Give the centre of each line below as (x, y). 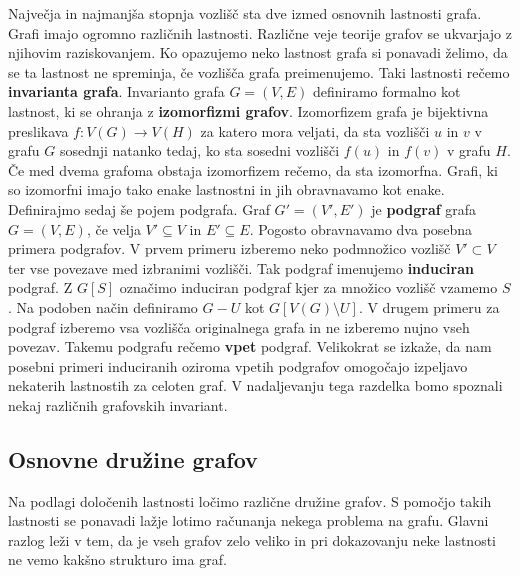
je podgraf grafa (424, 208)
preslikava (38, 130)
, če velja (113, 228)
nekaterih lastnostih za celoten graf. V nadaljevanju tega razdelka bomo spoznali (255, 385)
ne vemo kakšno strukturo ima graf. (117, 559)
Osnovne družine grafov (133, 458)
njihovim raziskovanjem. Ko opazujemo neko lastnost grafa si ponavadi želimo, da (258, 52)
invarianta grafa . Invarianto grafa (116, 91)
